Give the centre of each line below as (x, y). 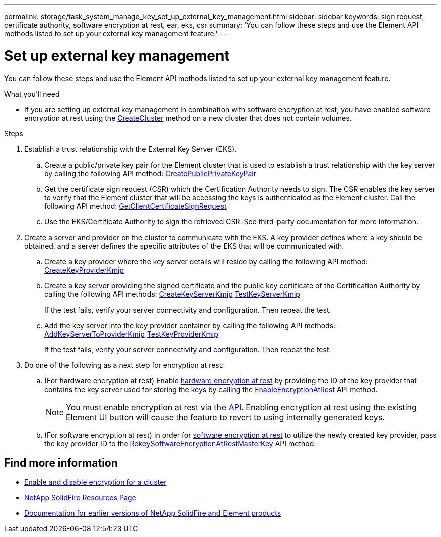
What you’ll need (32, 94)
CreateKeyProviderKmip (84, 270)
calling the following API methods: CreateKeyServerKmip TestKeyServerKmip (172, 294)
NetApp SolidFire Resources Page (80, 498)
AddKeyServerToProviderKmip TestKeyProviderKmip (131, 334)
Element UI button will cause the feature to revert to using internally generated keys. (225, 417)
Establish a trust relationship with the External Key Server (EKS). (130, 149)
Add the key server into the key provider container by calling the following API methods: (190, 325)
